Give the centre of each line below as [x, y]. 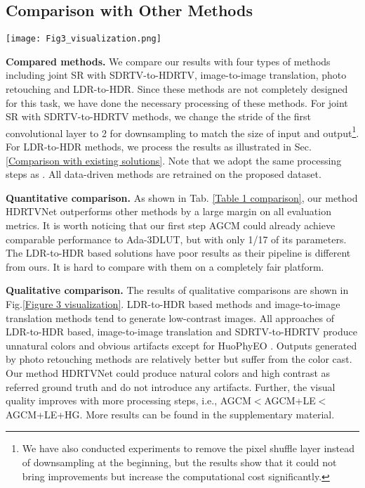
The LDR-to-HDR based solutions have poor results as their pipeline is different [178, 253]
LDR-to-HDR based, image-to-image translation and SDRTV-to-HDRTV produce [181, 332]
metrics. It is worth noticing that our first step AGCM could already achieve [171, 225]
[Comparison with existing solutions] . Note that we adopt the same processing [174, 160]
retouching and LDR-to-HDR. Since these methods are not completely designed [177, 89]
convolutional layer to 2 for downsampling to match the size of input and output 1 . [182, 131]
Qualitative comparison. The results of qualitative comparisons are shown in [177, 290]
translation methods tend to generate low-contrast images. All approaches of [170, 317]
